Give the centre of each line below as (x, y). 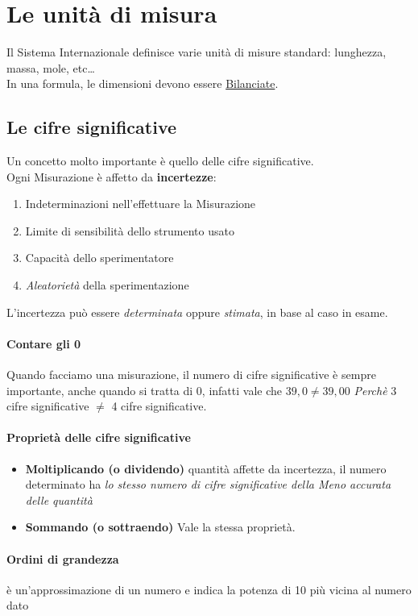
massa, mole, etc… (51, 67)
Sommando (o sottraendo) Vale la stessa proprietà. (160, 527)
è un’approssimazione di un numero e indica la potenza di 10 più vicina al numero (209, 589)
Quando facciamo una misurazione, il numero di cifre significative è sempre (191, 375)
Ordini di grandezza (63, 558)
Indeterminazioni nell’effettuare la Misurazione (141, 204)
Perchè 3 (375, 390)
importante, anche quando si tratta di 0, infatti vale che (145, 390)
